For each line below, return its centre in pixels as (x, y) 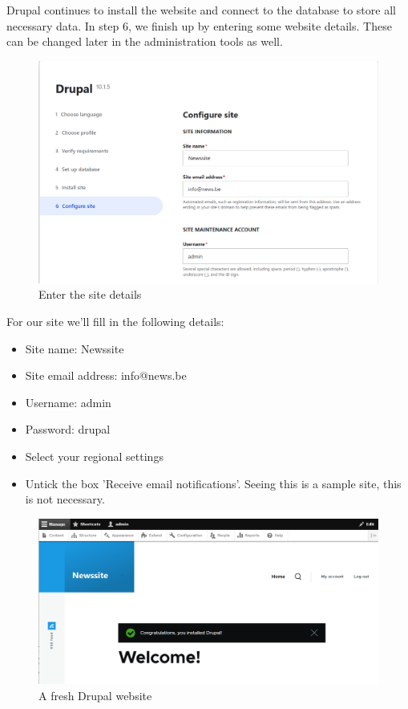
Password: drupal (68, 429)
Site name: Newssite (75, 348)
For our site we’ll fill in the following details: (115, 321)
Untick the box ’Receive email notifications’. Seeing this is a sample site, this (213, 483)
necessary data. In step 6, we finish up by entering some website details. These (199, 25)
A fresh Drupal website (95, 695)
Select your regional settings (94, 456)
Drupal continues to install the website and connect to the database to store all (201, 10)
